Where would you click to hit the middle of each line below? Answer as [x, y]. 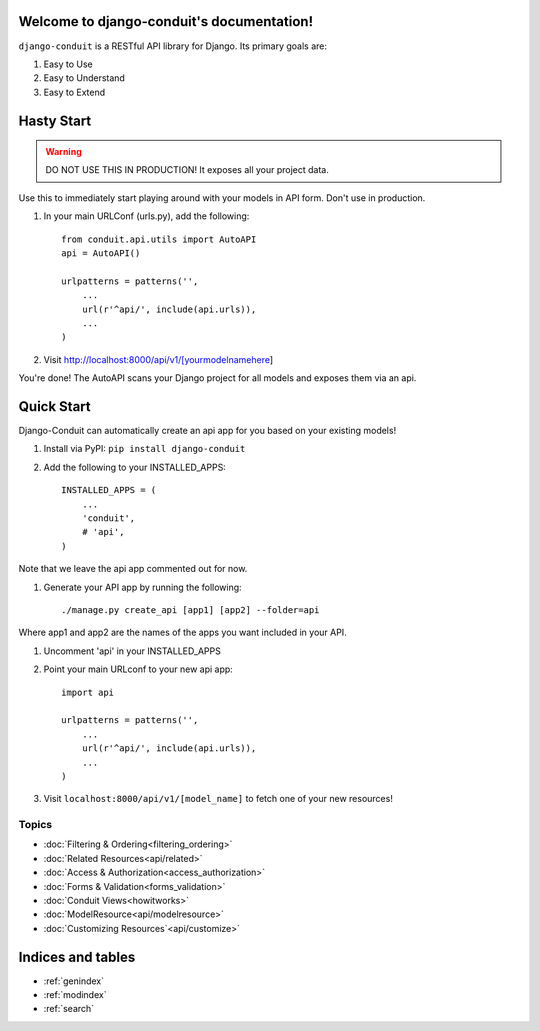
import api [88, 692]
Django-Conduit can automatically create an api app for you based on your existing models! [207, 431]
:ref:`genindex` [74, 981]
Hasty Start [55, 120]
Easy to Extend [74, 92]
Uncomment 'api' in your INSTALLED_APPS [132, 651]
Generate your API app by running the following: [142, 587]
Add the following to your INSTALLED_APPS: [135, 467]
